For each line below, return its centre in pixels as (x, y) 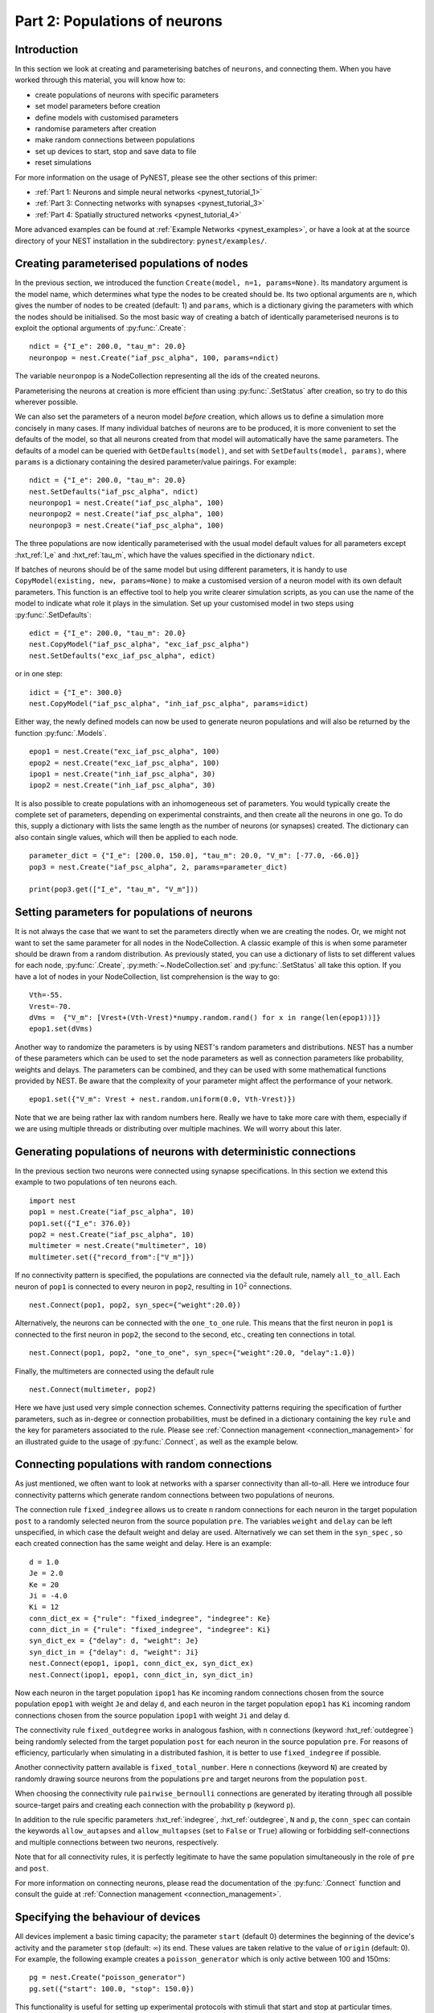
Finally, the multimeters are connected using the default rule (115, 1371)
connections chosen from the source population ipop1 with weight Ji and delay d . (153, 1715)
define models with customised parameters (107, 118)
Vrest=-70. (51, 1006)
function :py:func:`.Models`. (61, 733)
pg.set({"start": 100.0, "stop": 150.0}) (112, 1988)
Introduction (47, 50)
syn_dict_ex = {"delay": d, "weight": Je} (114, 1641)
